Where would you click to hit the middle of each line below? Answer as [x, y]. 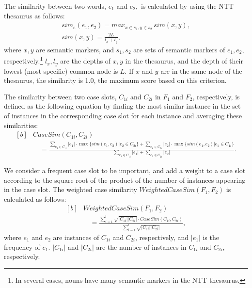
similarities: [21, 125]
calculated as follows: [35, 199]
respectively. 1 [24, 60]
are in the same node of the [201, 71]
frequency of [22, 247]
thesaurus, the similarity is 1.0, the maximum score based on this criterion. [115, 80]
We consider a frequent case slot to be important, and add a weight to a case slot [125, 170]
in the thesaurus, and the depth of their [184, 61]
